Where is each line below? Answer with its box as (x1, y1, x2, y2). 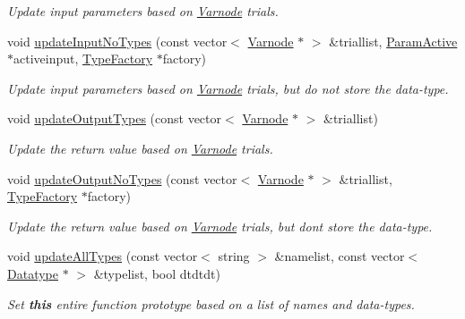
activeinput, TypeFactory (13, 49, 153, 68)
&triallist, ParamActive (329, 31, 458, 50)
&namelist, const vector (274, 247, 405, 265)
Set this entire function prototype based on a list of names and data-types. (7, 294, 415, 313)
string (218, 247, 250, 265)
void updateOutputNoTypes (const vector (7, 169, 237, 188)
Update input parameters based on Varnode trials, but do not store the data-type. (7, 79, 449, 97)
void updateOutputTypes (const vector (7, 109, 222, 128)
